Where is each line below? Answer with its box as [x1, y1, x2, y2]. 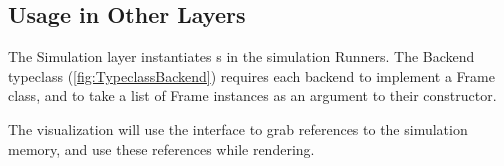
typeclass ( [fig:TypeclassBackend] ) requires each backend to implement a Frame [8, 65, 495, 86]
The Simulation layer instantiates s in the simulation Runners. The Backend [8, 46, 475, 67]
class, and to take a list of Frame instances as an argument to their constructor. [8, 85, 497, 106]
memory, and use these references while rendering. [8, 138, 315, 159]
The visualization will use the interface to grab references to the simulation [8, 118, 468, 139]
